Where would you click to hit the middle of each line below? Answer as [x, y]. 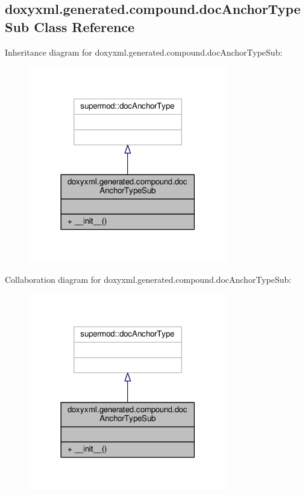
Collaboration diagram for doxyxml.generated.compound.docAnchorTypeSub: [148, 279]
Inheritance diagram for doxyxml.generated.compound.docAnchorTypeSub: [144, 52]
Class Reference [84, 26]
